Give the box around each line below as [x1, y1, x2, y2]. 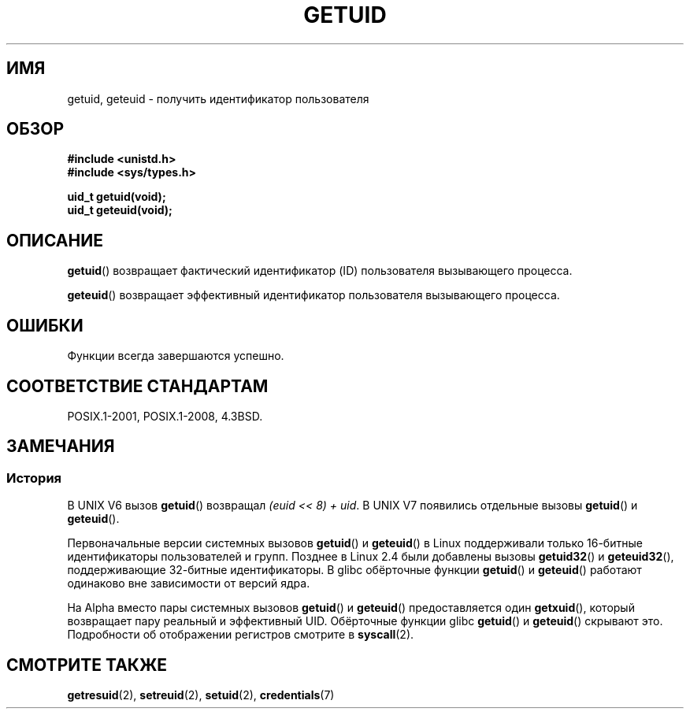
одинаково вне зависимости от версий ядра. [67, 576, 310, 591]
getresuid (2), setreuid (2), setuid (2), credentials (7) [67, 688, 335, 702]
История [6, 469, 62, 486]
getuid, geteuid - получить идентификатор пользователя [67, 91, 369, 106]
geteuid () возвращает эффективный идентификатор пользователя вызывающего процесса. [67, 288, 560, 302]
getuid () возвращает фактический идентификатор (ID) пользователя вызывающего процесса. [67, 264, 573, 278]
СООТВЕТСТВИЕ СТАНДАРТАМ [6, 376, 269, 396]
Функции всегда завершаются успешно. [67, 349, 284, 363]
